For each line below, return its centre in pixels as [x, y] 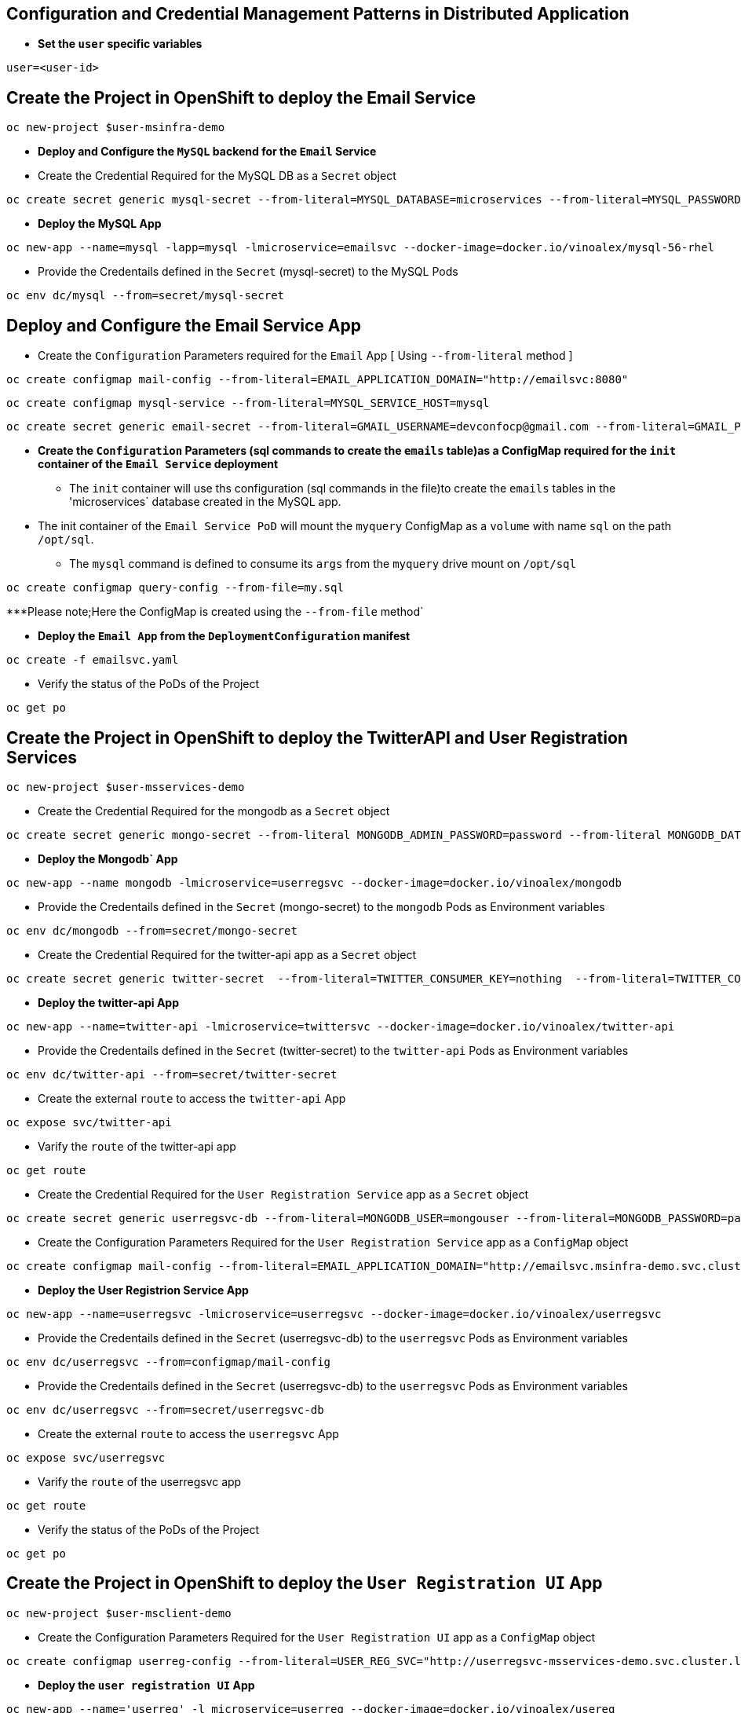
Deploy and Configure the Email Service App [184, 325]
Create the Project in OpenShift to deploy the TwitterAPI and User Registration [317, 738]
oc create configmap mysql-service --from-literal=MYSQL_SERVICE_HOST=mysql [248, 403]
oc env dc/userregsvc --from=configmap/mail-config [169, 1362]
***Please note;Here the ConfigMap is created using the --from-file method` [215, 612]
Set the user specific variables [120, 44]
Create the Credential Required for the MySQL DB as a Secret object [217, 176]
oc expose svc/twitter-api [89, 1122]
